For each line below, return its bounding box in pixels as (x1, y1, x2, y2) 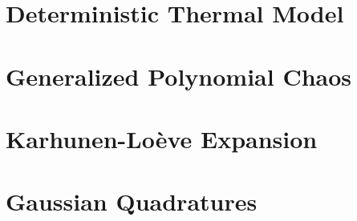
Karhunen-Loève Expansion (6, 122, 318, 155)
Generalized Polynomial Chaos (6, 59, 352, 92)
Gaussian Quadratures (6, 185, 258, 218)
